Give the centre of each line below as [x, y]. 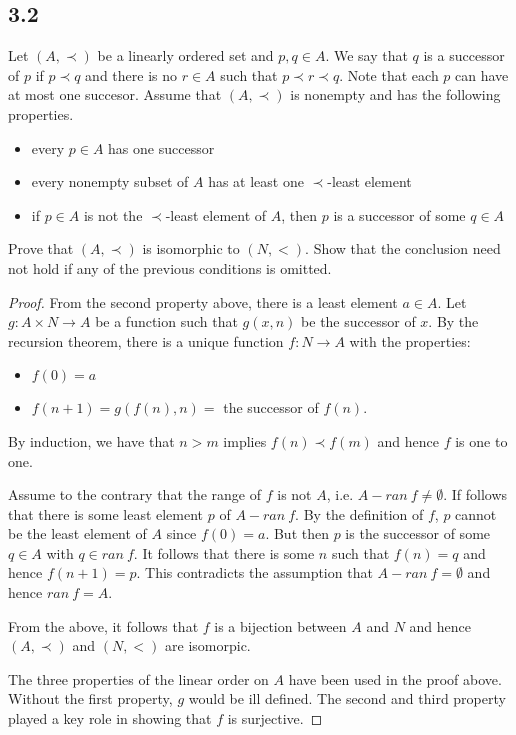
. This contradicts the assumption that [254, 572]
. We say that [366, 55]
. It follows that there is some [224, 552]
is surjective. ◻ [275, 718]
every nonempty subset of [110, 181]
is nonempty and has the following [395, 94]
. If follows [475, 494]
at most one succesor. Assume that [115, 94]
